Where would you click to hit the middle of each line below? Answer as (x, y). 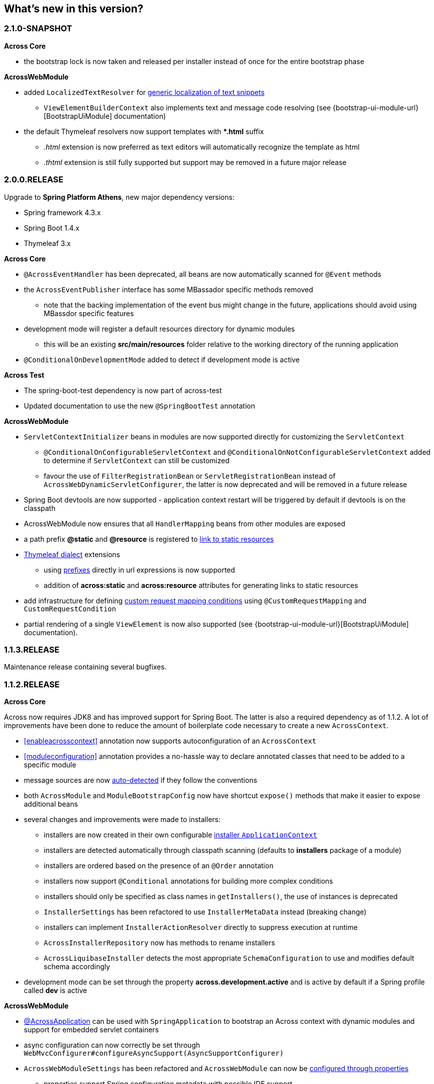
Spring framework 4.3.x (62, 212)
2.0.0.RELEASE (34, 180)
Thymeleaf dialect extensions (72, 554)
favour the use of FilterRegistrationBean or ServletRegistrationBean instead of (190, 476)
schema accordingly (77, 967)
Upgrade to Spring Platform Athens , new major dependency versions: (119, 197)
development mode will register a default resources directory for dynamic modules (159, 329)
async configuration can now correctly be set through (112, 1045)
